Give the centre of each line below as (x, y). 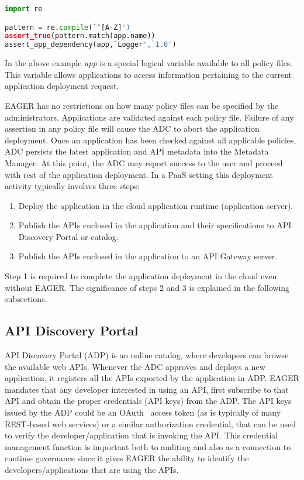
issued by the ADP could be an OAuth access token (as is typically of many (143, 412)
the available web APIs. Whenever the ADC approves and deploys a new (135, 366)
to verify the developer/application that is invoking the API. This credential (141, 435)
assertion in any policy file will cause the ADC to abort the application (132, 128)
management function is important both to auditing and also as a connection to (148, 446)
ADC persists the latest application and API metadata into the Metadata (137, 151)
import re (24, 9)
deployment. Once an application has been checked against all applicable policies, (151, 140)
